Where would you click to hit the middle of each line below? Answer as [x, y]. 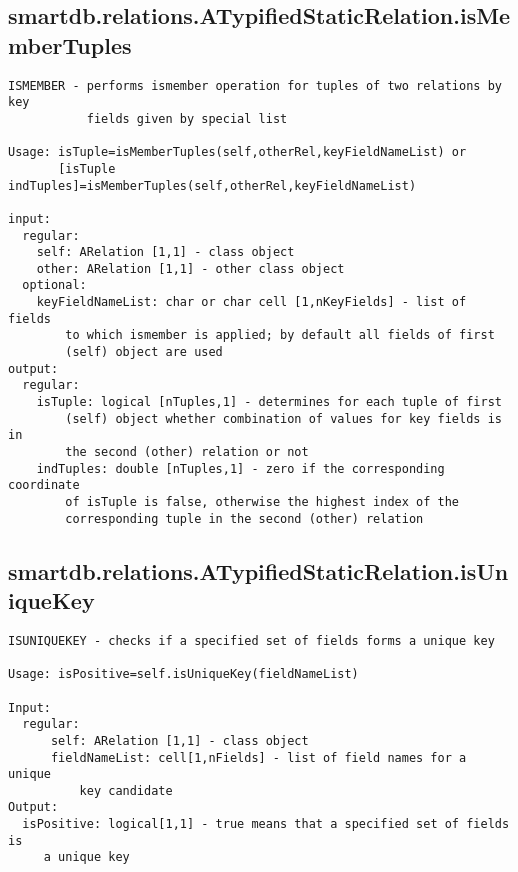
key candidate [126, 790]
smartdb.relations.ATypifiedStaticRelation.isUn [258, 570]
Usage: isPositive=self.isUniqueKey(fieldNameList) [183, 674]
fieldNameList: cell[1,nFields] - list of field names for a [258, 757]
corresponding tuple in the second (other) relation [244, 518]
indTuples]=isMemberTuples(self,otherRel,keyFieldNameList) [212, 185]
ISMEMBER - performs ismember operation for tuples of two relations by [255, 85]
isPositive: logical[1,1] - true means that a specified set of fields [266, 824]
